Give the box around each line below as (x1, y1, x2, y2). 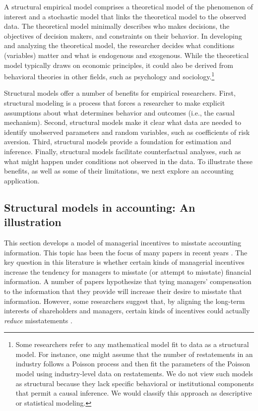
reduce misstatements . (4, 315, 72, 325)
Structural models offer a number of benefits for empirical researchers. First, (4, 88, 236, 98)
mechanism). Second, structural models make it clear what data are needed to (4, 117, 241, 127)
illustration (4, 214, 62, 230)
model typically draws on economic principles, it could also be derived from (4, 59, 233, 70)
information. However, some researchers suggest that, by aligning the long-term (4, 295, 245, 306)
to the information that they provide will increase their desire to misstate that (4, 286, 242, 296)
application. (4, 175, 40, 185)
